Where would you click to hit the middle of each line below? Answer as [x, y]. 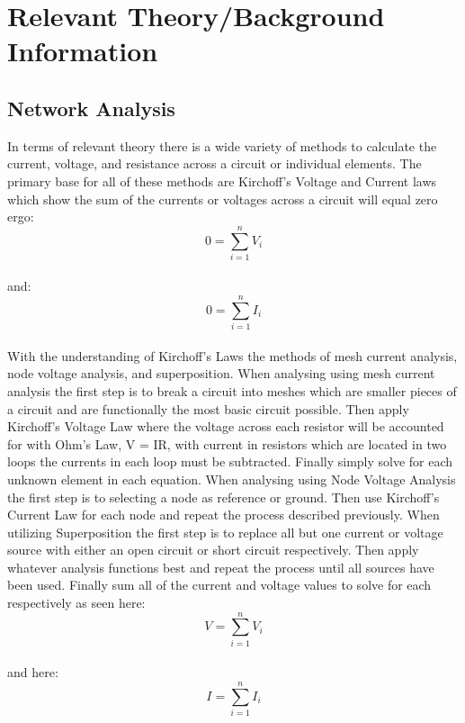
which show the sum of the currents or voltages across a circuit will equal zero [223, 199]
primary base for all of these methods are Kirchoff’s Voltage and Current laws [222, 181]
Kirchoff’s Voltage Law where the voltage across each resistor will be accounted [226, 426]
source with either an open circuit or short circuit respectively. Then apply [213, 550]
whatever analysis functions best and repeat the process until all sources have [221, 567]
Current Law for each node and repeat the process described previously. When [224, 515]
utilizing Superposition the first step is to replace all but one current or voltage [225, 532]
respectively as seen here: [76, 603]
